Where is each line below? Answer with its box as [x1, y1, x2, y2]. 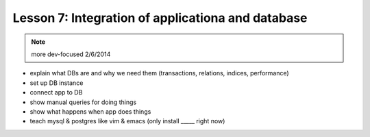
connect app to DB [29, 88, 83, 97]
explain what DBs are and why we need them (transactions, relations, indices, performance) [29, 69, 289, 77]
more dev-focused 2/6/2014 [31, 50, 111, 58]
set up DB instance [29, 79, 84, 87]
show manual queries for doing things [29, 98, 137, 106]
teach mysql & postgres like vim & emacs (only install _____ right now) [29, 117, 225, 125]
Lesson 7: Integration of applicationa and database [12, 10, 308, 25]
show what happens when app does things [29, 107, 151, 116]
